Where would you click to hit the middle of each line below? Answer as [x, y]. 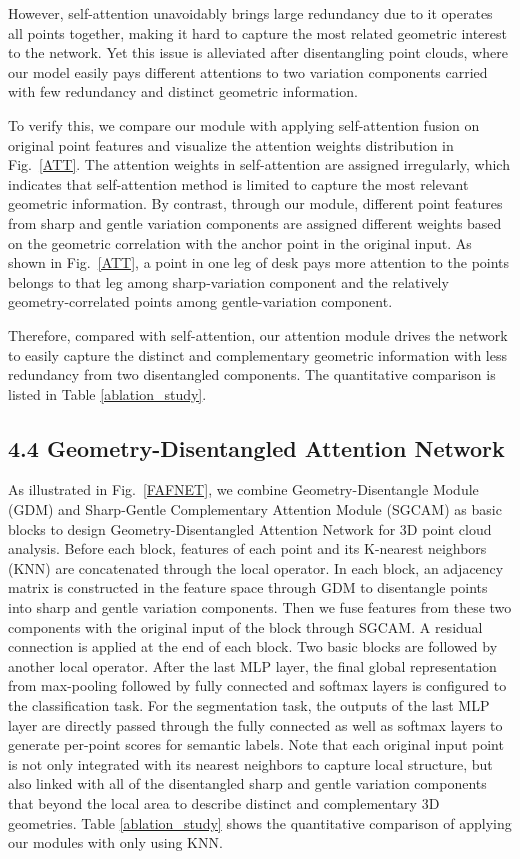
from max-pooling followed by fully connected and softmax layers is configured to [257, 685]
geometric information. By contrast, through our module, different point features [255, 203]
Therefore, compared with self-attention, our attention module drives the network [258, 334]
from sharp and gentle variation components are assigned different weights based [255, 222]
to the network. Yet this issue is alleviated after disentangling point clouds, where [258, 52]
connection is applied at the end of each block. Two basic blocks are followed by [253, 646]
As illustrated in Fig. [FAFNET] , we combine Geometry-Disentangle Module [243, 489]
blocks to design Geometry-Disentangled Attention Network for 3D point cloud [250, 528]
